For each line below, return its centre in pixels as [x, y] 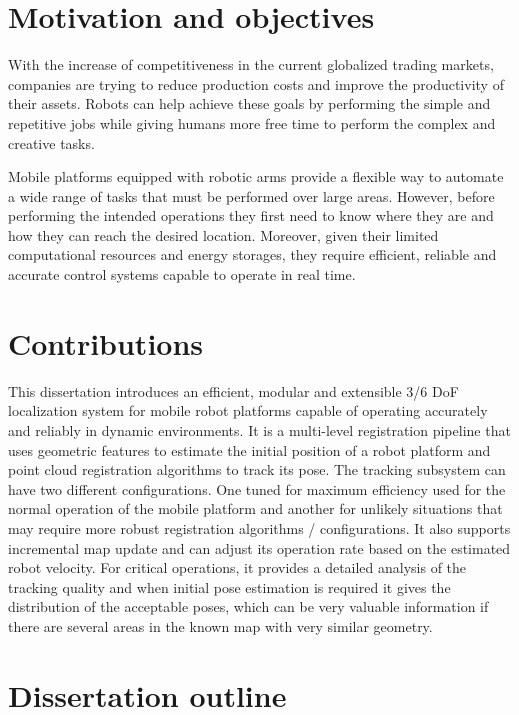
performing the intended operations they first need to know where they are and [251, 215]
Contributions [106, 342]
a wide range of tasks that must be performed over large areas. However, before [251, 195]
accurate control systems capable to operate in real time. [182, 274]
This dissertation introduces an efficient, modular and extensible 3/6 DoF [233, 390]
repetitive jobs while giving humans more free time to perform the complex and [252, 122]
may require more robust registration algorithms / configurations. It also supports [259, 527]
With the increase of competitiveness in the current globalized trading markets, [251, 64]
